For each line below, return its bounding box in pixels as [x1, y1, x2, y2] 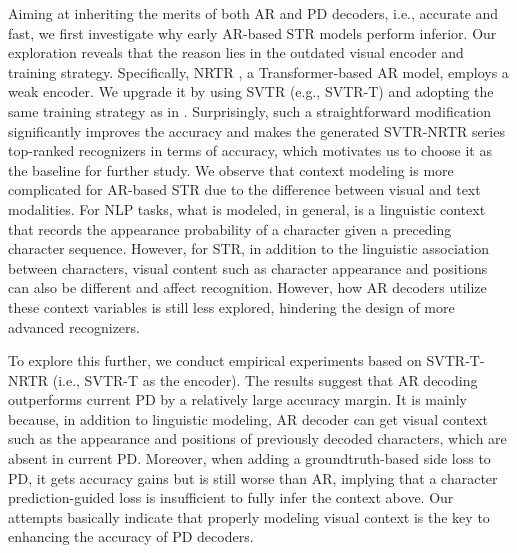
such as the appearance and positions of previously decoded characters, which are [8, 428, 507, 449]
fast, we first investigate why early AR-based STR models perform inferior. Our [8, 22, 497, 43]
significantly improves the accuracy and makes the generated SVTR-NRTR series [8, 120, 505, 141]
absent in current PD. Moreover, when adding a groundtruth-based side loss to [8, 448, 491, 469]
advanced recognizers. [8, 316, 140, 337]
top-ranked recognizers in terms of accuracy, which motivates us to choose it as [8, 140, 492, 161]
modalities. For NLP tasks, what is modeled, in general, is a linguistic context [8, 198, 486, 219]
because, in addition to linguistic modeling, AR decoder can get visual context [8, 408, 488, 429]
